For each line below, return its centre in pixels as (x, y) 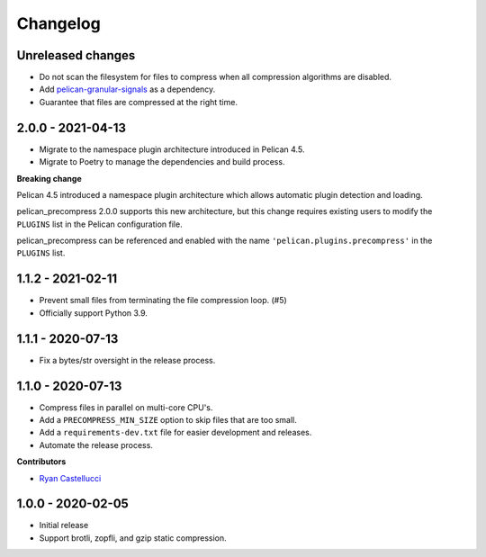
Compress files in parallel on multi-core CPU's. (126, 407)
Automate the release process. (96, 445)
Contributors (41, 462)
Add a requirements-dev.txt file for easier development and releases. (175, 433)
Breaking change (49, 178)
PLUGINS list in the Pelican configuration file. (100, 224)
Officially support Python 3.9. (94, 313)
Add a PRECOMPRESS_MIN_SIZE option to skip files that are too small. (168, 419)
